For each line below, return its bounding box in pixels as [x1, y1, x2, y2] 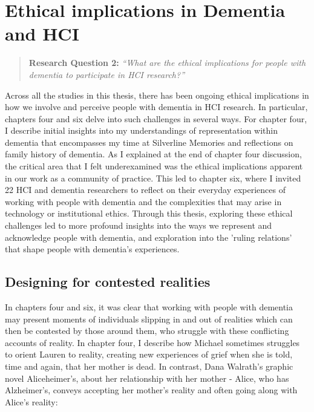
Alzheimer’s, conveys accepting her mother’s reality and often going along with [5, 384, 298, 396]
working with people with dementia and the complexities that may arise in [5, 195, 282, 208]
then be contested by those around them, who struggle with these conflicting [5, 324, 289, 337]
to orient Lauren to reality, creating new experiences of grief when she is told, [5, 348, 293, 361]
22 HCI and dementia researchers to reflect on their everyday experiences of [5, 183, 286, 196]
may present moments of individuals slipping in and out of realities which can [5, 312, 293, 325]
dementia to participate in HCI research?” [28, 68, 185, 80]
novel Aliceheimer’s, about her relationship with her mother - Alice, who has [5, 371, 289, 384]
